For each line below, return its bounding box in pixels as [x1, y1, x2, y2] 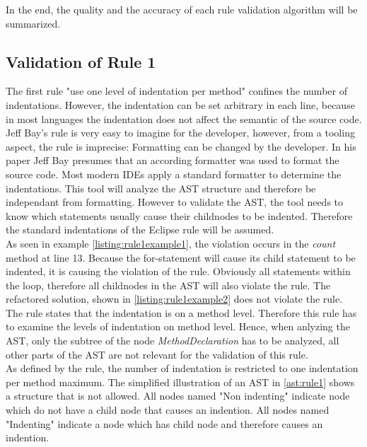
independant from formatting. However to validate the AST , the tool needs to [6, 195, 344, 209]
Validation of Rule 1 [6, 50, 156, 72]
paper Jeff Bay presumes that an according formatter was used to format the [6, 153, 339, 168]
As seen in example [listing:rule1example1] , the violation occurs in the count [6, 236, 336, 250]
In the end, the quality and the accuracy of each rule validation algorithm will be [6, 2, 358, 16]
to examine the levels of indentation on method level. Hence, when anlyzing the [6, 319, 350, 334]
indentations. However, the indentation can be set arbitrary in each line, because [6, 97, 355, 112]
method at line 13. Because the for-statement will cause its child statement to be [6, 250, 356, 265]
